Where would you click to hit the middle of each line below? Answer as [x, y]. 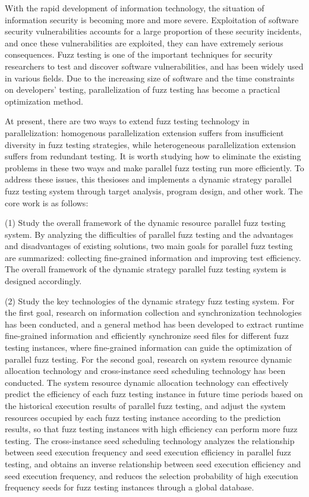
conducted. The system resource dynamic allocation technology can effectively [147, 382]
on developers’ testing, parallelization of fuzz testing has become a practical [143, 89]
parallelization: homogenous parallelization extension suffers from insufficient [144, 132]
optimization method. [44, 101]
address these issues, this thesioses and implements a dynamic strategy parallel [148, 179]
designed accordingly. [43, 281]
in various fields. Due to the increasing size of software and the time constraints [150, 78]
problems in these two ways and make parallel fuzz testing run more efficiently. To [154, 167]
